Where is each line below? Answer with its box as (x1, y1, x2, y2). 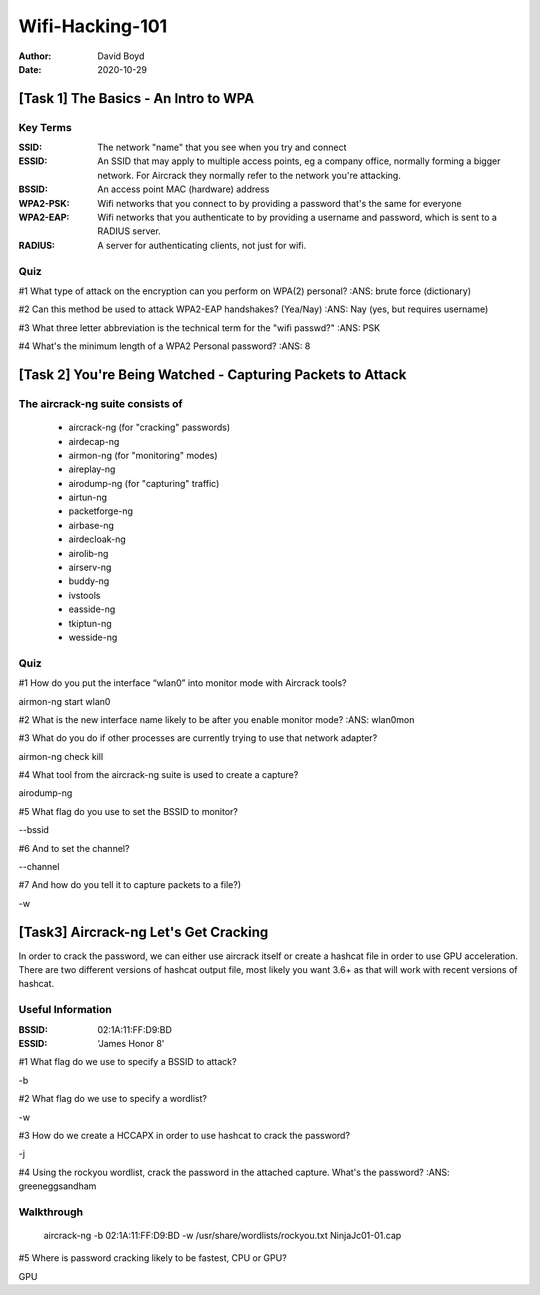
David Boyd (97, 50, 145, 62)
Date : (18, 63, 42, 75)
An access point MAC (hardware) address (97, 183, 270, 195)
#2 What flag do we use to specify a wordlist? (18, 1093, 207, 1105)
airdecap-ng (68, 435, 120, 447)
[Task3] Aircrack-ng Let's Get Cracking (18, 923, 269, 940)
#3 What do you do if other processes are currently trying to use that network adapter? (18, 732, 378, 744)
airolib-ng (68, 547, 109, 559)
